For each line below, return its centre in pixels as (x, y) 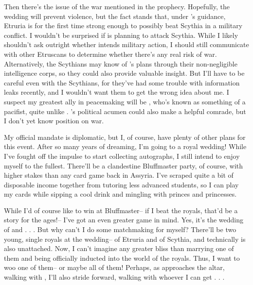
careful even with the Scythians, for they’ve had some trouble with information (122, 82)
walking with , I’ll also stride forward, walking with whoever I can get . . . (114, 277)
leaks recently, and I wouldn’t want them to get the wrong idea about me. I (117, 92)
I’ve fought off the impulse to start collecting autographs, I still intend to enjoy (122, 156)
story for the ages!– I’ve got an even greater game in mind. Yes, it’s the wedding (124, 220)
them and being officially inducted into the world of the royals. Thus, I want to (122, 258)
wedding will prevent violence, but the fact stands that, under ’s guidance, (115, 16)
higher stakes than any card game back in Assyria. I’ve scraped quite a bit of (119, 175)
